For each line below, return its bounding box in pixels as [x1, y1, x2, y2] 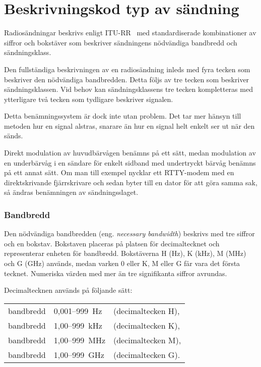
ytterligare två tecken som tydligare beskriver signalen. [4, 93, 173, 104]
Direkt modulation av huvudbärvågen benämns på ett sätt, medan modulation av [4, 147, 256, 158]
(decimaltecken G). [113, 348, 180, 360]
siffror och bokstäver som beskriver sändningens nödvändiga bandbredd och [4, 37, 237, 47]
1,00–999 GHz [53, 348, 104, 360]
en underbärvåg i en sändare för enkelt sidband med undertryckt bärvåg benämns [4, 157, 256, 168]
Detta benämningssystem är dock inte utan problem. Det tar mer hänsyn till [4, 111, 241, 121]
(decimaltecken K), [113, 319, 180, 331]
